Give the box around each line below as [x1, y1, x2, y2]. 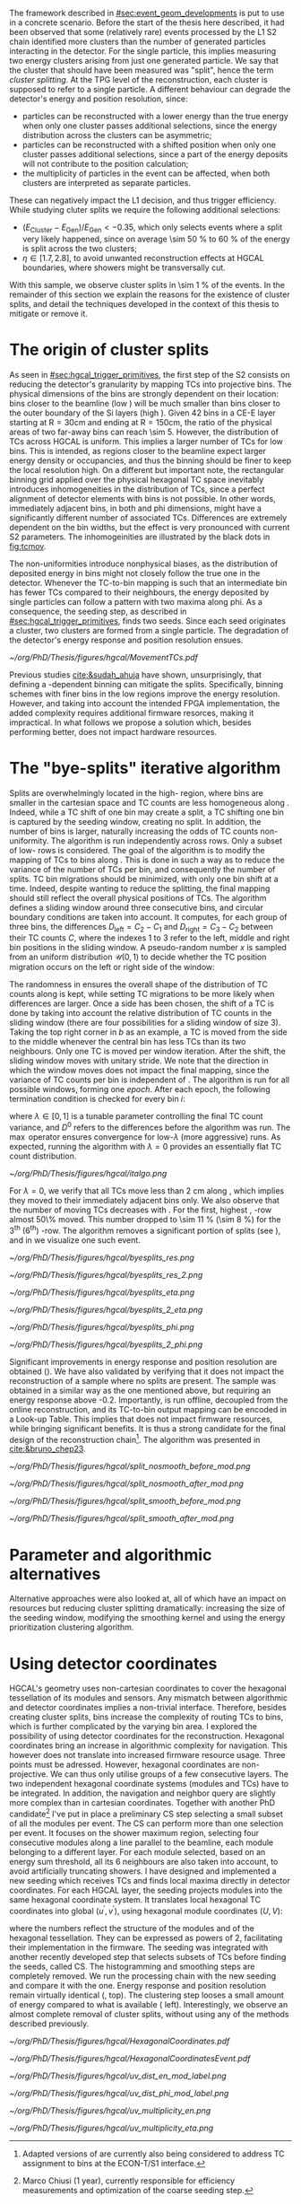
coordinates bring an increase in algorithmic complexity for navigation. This [9, 1740, 288, 1751]
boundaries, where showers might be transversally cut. [21, 262, 226, 273]
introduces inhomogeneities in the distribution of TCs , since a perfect [9, 484, 266, 494]
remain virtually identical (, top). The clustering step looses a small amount [9, 1990, 285, 2000]
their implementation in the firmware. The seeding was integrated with [9, 1942, 269, 1953]
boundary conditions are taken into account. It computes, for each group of [9, 911, 288, 923]
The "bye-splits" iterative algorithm [9, 757, 281, 778]
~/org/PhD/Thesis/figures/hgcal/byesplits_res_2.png [9, 1269, 203, 1280]
